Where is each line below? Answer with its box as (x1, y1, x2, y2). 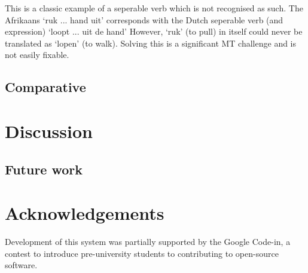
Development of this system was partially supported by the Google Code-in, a (5, 235, 291, 248)
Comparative (5, 78, 86, 96)
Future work (5, 159, 83, 178)
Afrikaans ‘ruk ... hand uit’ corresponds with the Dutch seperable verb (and (5, 13, 283, 26)
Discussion (5, 118, 93, 143)
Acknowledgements (5, 201, 164, 225)
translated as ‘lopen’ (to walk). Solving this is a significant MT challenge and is (5, 36, 297, 49)
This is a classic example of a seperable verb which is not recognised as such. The (5, 2, 303, 14)
